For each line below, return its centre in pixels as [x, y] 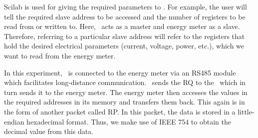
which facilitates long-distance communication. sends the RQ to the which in [125, 82]
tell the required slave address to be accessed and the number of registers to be [125, 16]
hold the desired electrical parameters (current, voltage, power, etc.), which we [124, 46]
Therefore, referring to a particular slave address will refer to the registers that [125, 36]
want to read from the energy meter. [60, 55]
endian [14, 121]
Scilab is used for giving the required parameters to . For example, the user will [126, 6]
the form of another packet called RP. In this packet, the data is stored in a [120, 111]
